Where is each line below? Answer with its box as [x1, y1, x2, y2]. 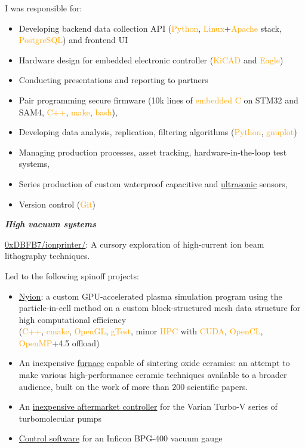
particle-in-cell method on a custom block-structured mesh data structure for [19, 301, 301, 314]
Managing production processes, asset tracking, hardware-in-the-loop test [19, 145, 287, 158]
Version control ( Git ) [19, 197, 96, 210]
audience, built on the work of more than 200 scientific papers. [19, 380, 248, 392]
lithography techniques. [5, 249, 90, 262]
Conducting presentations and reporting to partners [19, 74, 208, 86]
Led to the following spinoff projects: [5, 269, 139, 282]
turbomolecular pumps [19, 412, 102, 424]
